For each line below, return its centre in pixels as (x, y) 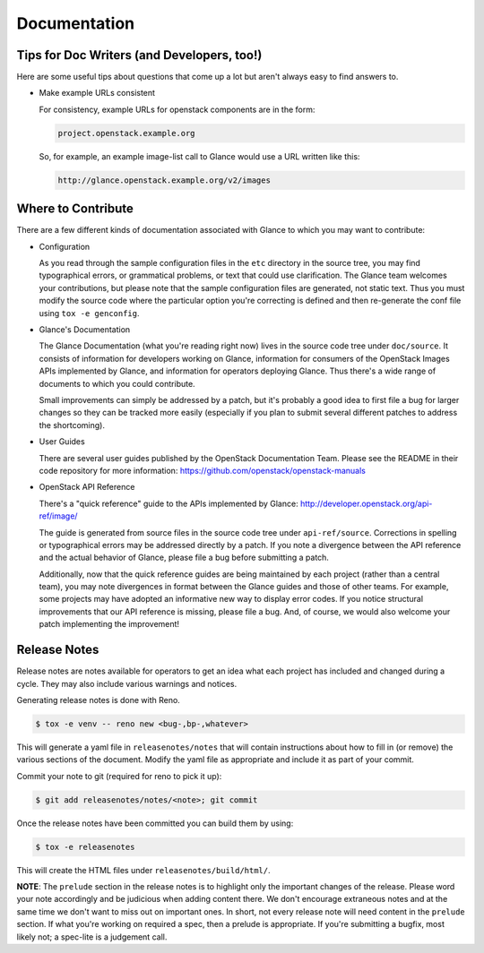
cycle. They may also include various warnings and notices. (127, 683)
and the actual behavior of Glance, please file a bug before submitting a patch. (184, 558)
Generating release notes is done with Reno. (99, 700)
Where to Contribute (75, 209)
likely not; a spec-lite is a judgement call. (92, 937)
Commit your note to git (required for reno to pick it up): (119, 776)
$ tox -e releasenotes (85, 847)
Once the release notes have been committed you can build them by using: (155, 823)
